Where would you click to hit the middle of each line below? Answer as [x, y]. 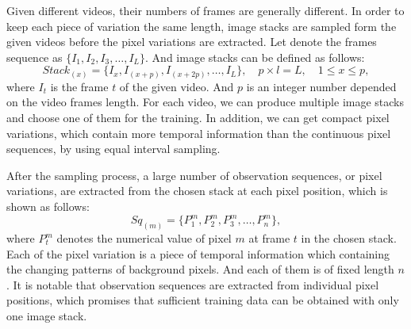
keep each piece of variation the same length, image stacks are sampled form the [202, 26]
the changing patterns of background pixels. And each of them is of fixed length [200, 269]
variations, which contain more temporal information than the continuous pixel [199, 133]
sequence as [35, 57]
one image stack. [47, 315]
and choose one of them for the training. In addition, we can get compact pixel [198, 118]
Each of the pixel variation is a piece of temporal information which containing [198, 253]
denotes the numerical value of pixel [144, 238]
